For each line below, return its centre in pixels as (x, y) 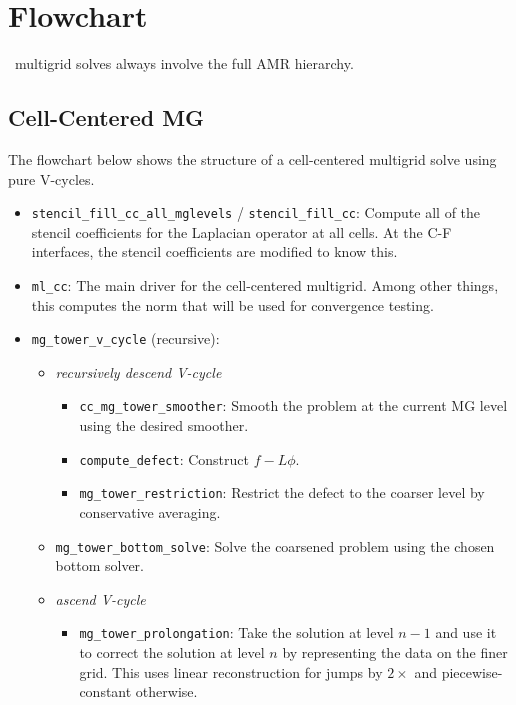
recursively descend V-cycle (138, 371)
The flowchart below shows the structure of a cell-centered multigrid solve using (252, 158)
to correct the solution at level (172, 652)
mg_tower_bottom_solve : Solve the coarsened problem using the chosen (275, 545)
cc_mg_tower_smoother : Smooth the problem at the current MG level (293, 405)
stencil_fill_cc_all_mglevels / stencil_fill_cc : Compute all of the (256, 212)
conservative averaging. (150, 512)
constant (105, 691)
